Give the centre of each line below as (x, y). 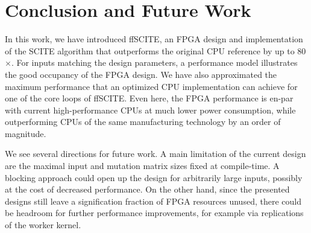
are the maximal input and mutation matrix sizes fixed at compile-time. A (142, 166)
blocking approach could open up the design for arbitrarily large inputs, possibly (154, 177)
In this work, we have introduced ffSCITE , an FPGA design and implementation (154, 39)
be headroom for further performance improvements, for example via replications (154, 213)
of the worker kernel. (43, 225)
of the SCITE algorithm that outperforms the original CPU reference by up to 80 (155, 50)
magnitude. (26, 133)
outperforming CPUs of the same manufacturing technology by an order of (143, 122)
